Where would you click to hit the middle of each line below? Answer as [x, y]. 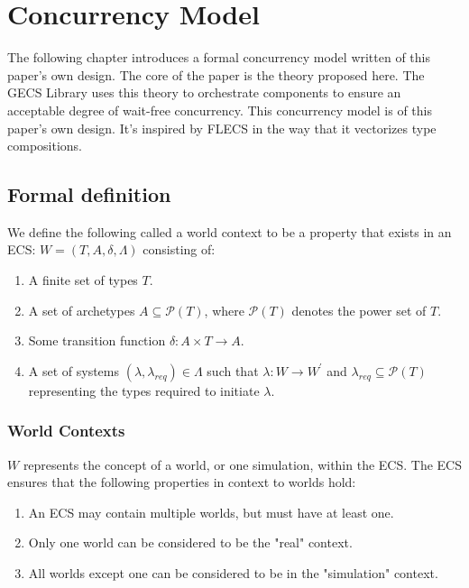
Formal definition [89, 194]
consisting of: [179, 249]
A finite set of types [83, 280]
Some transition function [97, 340]
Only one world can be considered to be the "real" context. [190, 542]
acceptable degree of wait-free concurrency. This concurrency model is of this [220, 110]
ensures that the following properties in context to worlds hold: [182, 482]
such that [233, 370]
